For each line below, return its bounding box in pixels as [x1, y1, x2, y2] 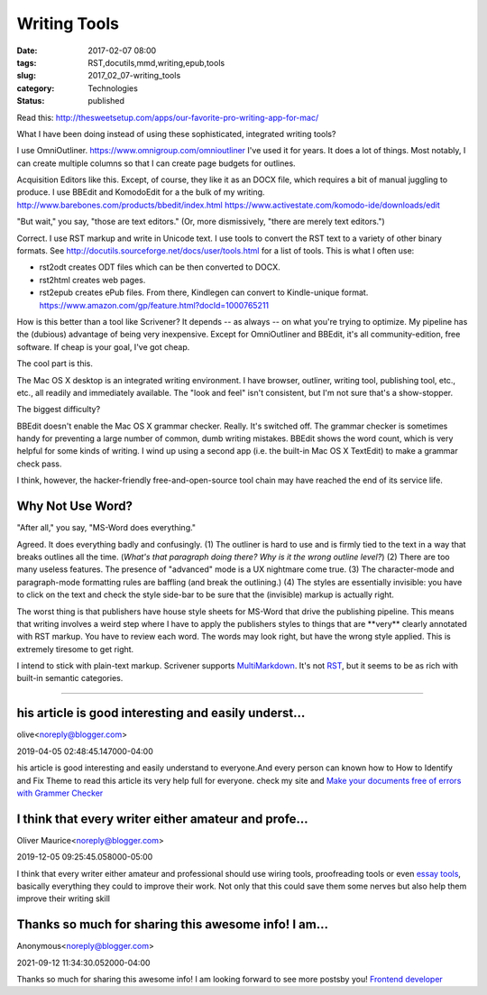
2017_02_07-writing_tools [87, 70, 181, 81]
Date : [16, 45, 38, 56]
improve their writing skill [16, 893, 110, 904]
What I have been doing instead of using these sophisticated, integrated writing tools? [16, 128, 336, 139]
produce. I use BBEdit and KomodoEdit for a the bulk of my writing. [16, 187, 265, 198]
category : [16, 82, 55, 94]
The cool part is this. [16, 358, 94, 369]
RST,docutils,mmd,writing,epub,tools [87, 57, 225, 68]
